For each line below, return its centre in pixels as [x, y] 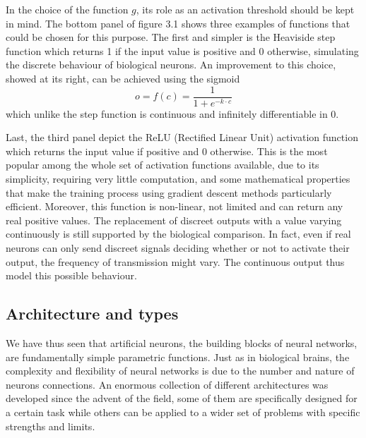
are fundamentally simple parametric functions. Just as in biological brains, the [178, 357]
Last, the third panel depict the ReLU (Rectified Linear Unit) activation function [182, 137]
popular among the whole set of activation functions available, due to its [163, 165]
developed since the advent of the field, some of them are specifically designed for [182, 398]
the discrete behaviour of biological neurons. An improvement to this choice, [171, 65]
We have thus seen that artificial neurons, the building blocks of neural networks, [182, 342]
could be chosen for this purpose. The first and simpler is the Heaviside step [171, 37]
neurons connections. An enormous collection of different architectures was [167, 384]
